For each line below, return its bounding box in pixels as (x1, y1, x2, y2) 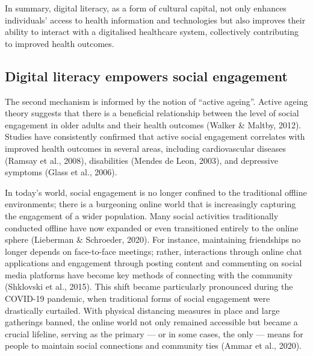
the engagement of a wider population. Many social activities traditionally (5, 209, 279, 222)
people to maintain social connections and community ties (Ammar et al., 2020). (5, 339, 302, 352)
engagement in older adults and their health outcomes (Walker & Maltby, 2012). (5, 118, 302, 131)
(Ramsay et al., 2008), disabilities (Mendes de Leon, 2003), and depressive (5, 154, 278, 166)
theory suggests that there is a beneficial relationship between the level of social (5, 107, 299, 119)
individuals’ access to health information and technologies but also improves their (5, 13, 306, 26)
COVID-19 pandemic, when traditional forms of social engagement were (5, 292, 270, 305)
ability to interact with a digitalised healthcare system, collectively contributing (5, 25, 299, 38)
